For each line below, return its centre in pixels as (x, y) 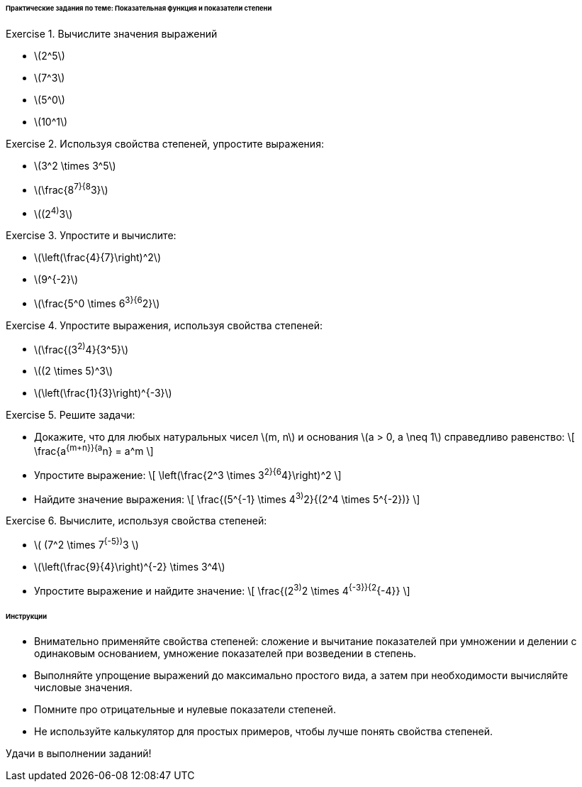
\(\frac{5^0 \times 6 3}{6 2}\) (97, 302)
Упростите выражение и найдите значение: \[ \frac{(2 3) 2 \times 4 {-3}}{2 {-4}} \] (222, 590)
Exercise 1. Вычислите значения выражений (112, 33)
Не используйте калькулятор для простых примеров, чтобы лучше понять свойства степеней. (264, 732)
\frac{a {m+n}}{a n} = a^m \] (94, 450)
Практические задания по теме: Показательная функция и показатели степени (139, 8)
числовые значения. (83, 688)
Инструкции (27, 616)
